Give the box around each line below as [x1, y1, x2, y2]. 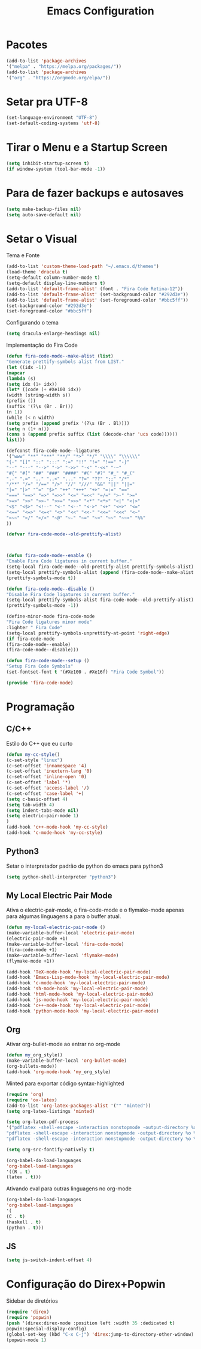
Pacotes [6, 38, 48, 52]
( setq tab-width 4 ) [6, 802, 55, 808]
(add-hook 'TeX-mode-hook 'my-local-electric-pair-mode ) [6, 969, 151, 975]
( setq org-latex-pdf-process [6, 1119, 79, 1125]
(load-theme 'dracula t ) [6, 269, 68, 275]
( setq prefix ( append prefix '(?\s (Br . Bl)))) [6, 420, 130, 426]
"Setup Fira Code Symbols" [6, 663, 74, 669]
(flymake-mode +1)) [6, 958, 55, 964]
